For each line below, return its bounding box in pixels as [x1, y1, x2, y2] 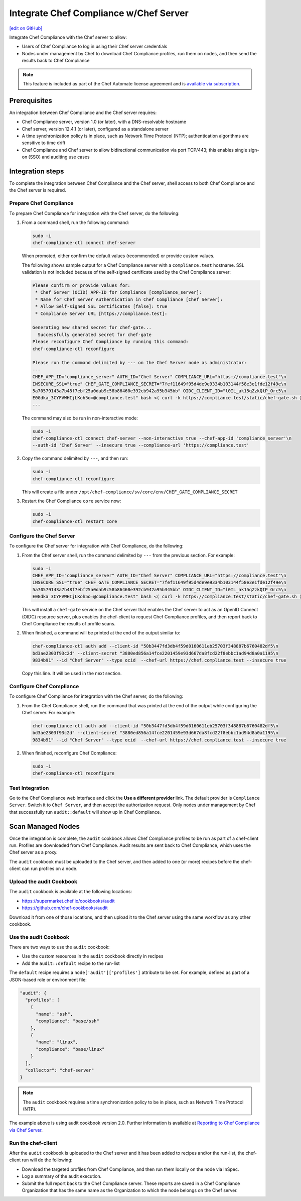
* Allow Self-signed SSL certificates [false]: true [35, 304, 168, 309]
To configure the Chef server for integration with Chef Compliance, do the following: [9, 543, 184, 549]
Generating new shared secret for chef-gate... [32, 324, 152, 331]
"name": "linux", [36, 1039, 79, 1045]
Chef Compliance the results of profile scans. [22, 621, 116, 627]
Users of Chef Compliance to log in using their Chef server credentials [22, 43, 168, 50]
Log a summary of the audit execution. [22, 1173, 102, 1179]
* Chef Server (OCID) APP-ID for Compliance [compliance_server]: [35, 289, 202, 295]
